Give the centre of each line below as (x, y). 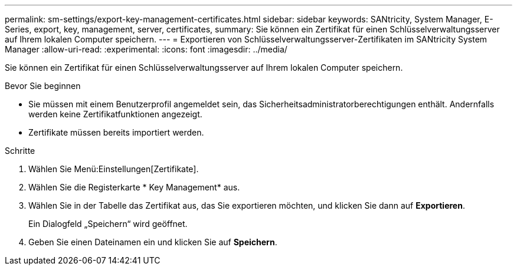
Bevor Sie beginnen (43, 86)
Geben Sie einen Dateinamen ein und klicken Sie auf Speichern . (153, 242)
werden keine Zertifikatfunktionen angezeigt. (115, 114)
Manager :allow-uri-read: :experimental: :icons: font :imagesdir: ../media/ (146, 49)
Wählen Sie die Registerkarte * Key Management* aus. (134, 187)
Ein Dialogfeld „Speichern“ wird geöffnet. (108, 224)
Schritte (20, 151)
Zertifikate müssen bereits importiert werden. (116, 132)
